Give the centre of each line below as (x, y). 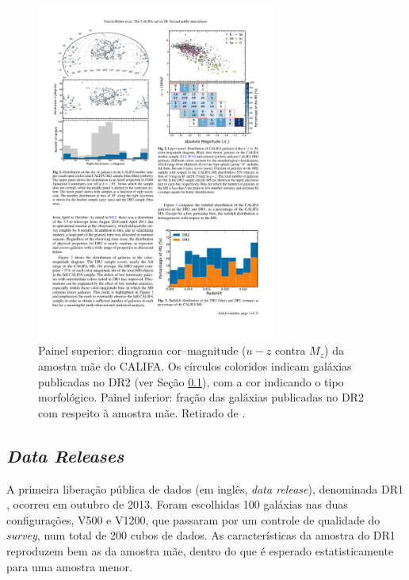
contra (290, 350)
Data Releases (65, 455)
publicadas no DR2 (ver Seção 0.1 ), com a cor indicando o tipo (191, 381)
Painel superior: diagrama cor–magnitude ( (142, 350)
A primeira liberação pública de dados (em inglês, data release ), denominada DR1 (205, 488)
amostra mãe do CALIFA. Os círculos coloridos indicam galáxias (195, 365)
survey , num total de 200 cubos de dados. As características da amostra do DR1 (201, 535)
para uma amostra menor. (69, 566)
